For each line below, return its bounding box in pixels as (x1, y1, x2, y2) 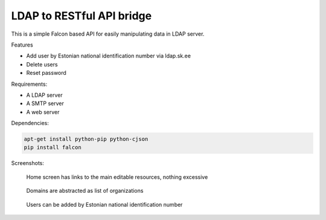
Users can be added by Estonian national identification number (26, 201, 183, 208)
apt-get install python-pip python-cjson (24, 136, 149, 143)
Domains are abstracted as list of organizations (26, 187, 144, 195)
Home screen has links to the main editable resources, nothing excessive (26, 173, 208, 181)
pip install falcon (24, 144, 81, 151)
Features (11, 41, 33, 48)
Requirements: (11, 80, 48, 88)
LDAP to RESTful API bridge (11, 9, 152, 22)
